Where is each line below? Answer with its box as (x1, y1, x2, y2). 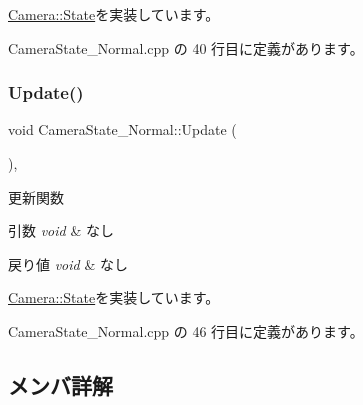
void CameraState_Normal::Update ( (8, 119, 237, 140)
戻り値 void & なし (8, 253, 128, 274)
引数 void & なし (8, 220, 114, 241)
